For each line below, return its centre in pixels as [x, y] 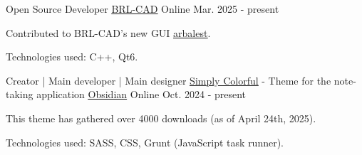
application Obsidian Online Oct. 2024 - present [141, 94]
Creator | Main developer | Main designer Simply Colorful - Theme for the [169, 80]
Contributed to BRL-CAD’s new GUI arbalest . [108, 32]
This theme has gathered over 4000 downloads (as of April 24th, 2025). [161, 118]
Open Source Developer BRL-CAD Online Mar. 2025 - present [143, 9]
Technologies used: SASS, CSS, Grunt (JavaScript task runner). [145, 142]
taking [20, 94]
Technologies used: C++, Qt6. [72, 57]
